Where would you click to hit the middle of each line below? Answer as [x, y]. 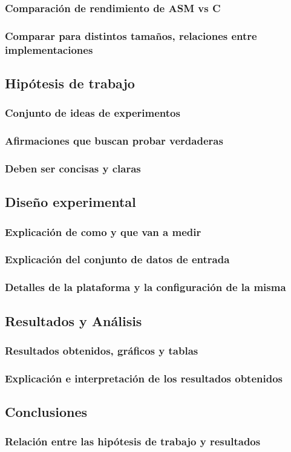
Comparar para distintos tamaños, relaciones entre [131, 35]
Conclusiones [46, 412]
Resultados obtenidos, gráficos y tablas [102, 350]
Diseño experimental [70, 202]
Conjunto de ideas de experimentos [93, 113]
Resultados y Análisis [74, 320]
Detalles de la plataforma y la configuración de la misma [145, 287]
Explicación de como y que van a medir [103, 231]
